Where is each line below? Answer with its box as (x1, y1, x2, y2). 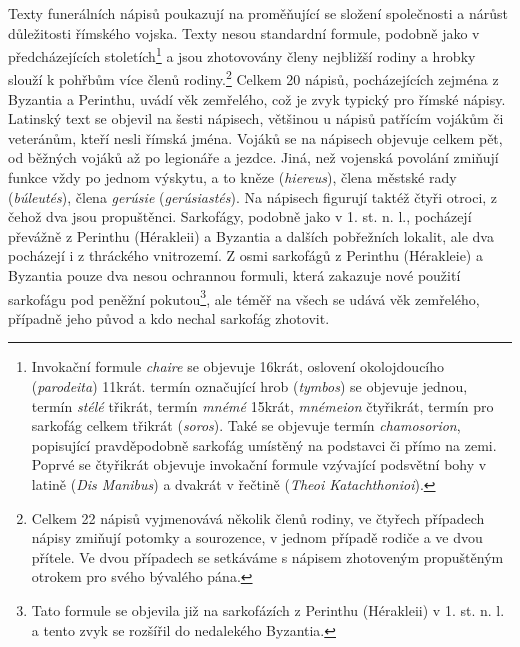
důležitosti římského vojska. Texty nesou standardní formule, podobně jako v (8, 22, 480, 43)
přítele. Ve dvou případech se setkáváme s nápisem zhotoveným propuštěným (31, 546, 504, 567)
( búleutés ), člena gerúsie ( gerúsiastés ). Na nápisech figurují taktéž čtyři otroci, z (8, 186, 498, 207)
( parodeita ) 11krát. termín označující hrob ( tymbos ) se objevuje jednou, (31, 376, 468, 397)
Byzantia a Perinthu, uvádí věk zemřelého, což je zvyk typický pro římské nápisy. (8, 88, 506, 109)
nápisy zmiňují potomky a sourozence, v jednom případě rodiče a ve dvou (31, 527, 483, 548)
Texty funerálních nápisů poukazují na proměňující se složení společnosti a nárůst (8, 3, 508, 23)
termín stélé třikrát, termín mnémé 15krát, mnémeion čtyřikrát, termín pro (31, 395, 494, 416)
